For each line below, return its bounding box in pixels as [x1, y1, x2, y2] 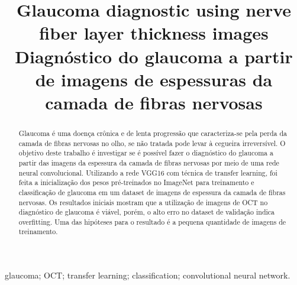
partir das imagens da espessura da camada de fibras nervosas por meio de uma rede [18, 157, 279, 167]
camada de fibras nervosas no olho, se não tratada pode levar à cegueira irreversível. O [18, 138, 286, 148]
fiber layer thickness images [39, 21, 269, 45]
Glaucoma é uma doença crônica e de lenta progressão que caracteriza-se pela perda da [18, 128, 288, 138]
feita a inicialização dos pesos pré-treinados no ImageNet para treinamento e [18, 177, 254, 187]
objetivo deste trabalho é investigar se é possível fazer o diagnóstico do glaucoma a [18, 148, 273, 158]
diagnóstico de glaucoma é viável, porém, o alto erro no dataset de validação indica [18, 207, 275, 217]
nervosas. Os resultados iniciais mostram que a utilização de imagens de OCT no [18, 197, 268, 207]
